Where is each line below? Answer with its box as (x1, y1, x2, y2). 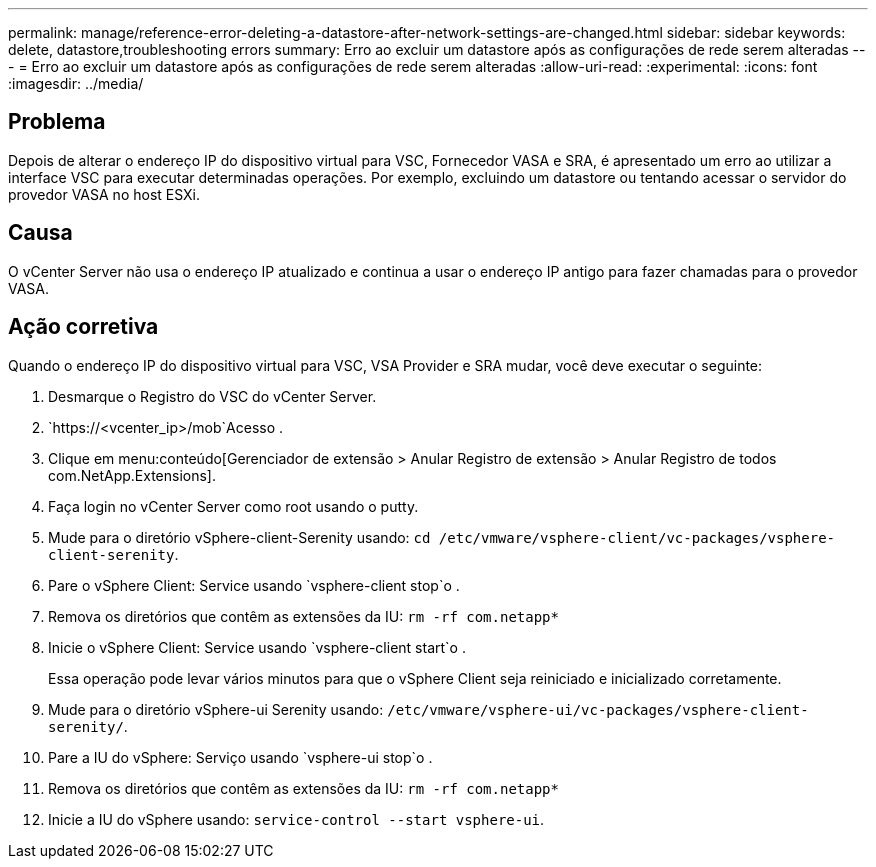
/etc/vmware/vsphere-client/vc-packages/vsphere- (438, 529, 836, 546)
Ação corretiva (8, 314, 159, 340)
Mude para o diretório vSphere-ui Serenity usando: (48, 700, 384, 718)
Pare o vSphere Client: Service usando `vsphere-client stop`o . (48, 576, 460, 594)
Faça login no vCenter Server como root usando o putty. (48, 497, 419, 515)
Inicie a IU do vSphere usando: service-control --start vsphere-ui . (48, 810, 545, 828)
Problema (8, 109, 106, 135)
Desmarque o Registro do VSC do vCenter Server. (48, 387, 377, 405)
